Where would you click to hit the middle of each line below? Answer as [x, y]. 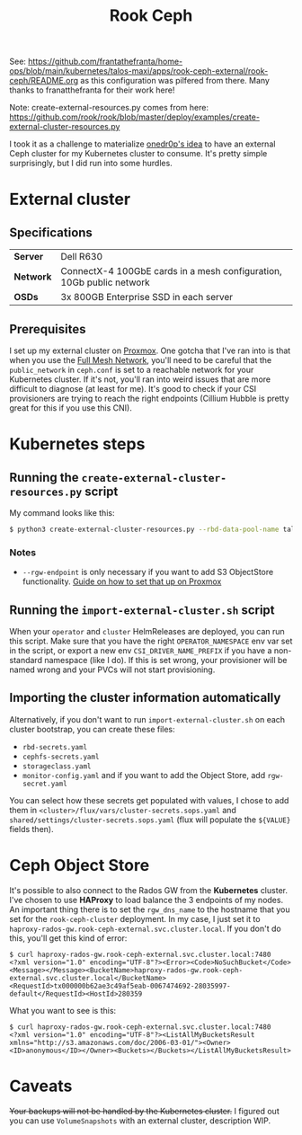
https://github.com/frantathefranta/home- [106, 62]
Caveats [41, 1086]
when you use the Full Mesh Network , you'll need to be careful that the [141, 360]
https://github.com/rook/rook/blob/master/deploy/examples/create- [135, 117]
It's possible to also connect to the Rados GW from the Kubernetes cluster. [148, 890]
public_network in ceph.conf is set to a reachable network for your [132, 370]
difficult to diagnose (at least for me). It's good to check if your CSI [133, 389]
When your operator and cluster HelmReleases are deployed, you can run [147, 631]
